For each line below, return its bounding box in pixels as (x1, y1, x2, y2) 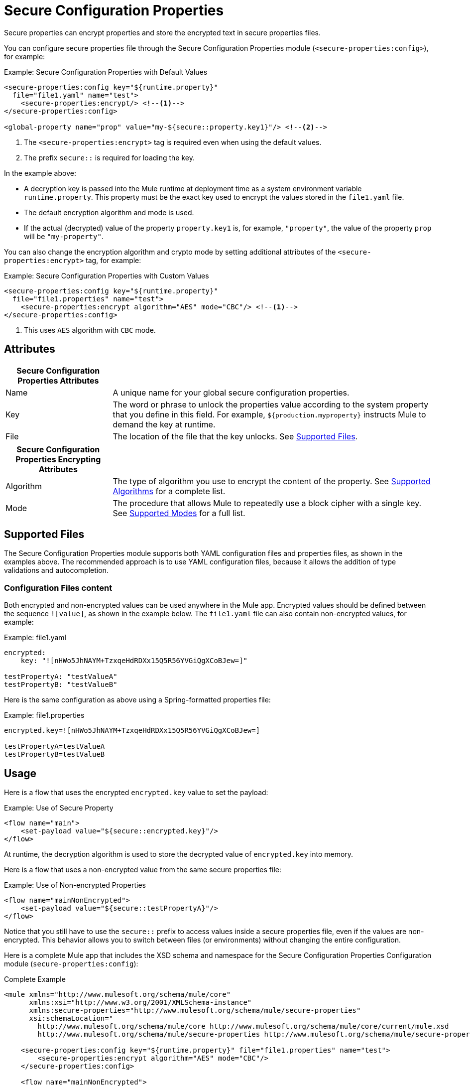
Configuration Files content (4, 582, 113, 593)
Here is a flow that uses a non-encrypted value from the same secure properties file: (4, 865, 282, 874)
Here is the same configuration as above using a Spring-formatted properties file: (4, 695, 271, 704)
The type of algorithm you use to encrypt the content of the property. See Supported (113, 476, 431, 486)
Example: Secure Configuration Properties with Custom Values (4, 271, 209, 280)
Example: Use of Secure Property (4, 804, 114, 813)
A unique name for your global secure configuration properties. (113, 387, 350, 398)
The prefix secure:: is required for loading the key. (24, 153, 195, 162)
